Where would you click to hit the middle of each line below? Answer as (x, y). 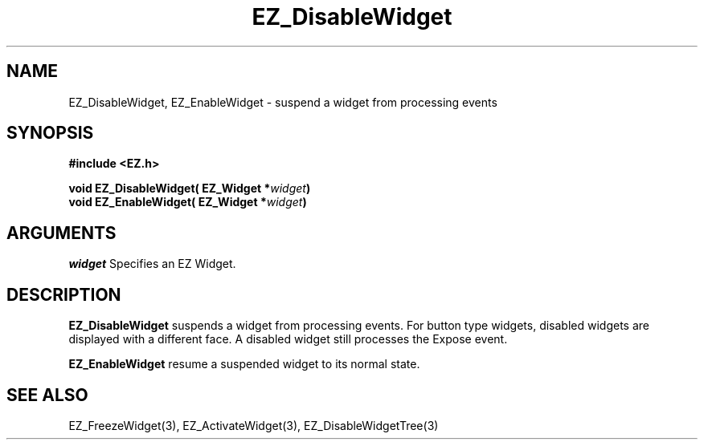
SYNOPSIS (50, 133)
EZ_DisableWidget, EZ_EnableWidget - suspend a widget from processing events (283, 102)
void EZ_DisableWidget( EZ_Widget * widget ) (190, 189)
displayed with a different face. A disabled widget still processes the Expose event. (288, 339)
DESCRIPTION (64, 294)
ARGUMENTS (61, 233)
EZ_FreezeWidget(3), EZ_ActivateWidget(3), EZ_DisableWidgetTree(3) (254, 425)
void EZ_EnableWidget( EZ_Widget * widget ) (188, 202)
